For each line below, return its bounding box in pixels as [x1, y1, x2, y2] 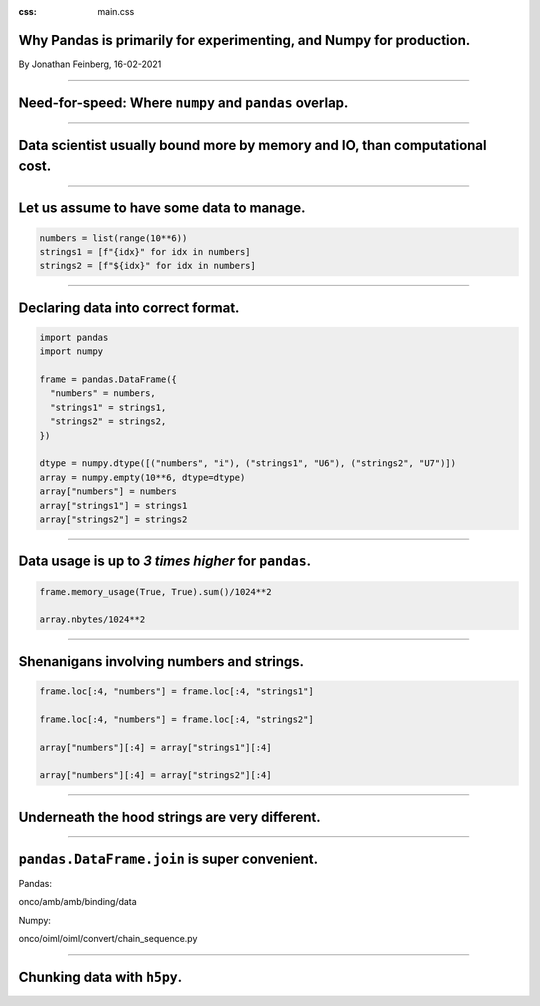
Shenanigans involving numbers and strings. [18, 653, 305, 670]
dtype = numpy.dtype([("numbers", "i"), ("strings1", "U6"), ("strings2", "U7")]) [39, 458, 457, 469]
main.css [97, 6, 135, 17]
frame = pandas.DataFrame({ [39, 374, 177, 385]
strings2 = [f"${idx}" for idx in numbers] [39, 260, 257, 272]
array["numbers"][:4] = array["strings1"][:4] [39, 741, 272, 753]
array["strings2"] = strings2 [39, 513, 188, 525]
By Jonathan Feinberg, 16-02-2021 [18, 58, 162, 70]
